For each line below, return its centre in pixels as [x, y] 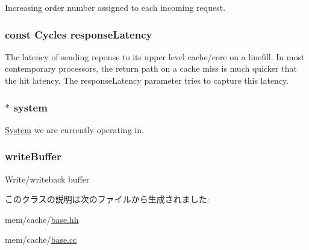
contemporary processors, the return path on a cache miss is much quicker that [151, 68]
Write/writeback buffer [47, 179]
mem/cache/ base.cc [41, 239]
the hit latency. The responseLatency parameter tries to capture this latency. [147, 80]
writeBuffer [33, 156]
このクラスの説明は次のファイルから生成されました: [107, 199]
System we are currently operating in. [74, 129]
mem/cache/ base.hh [42, 219]
